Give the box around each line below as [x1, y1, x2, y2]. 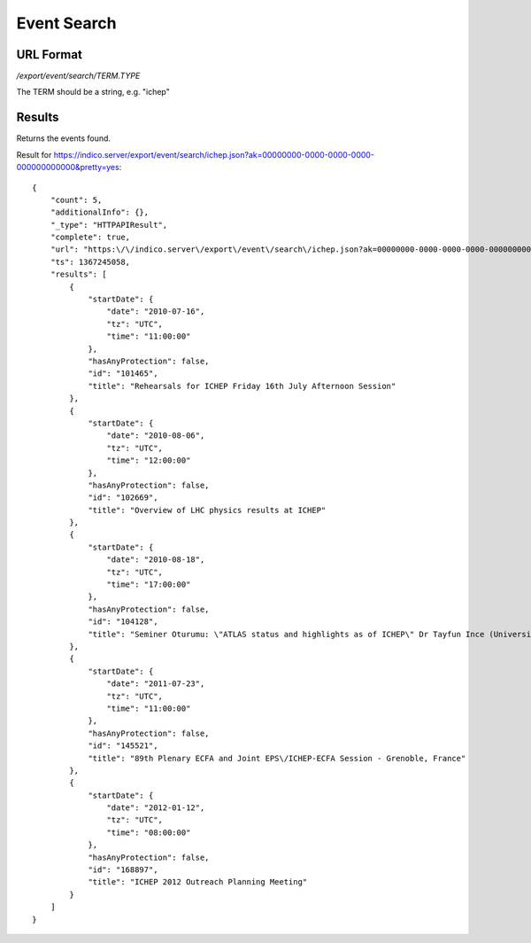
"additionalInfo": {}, [50, 207, 150, 217]
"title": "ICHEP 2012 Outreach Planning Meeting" [88, 877, 308, 887]
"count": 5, [50, 195, 103, 205]
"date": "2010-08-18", [106, 555, 205, 565]
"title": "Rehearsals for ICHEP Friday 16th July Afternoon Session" [88, 381, 396, 391]
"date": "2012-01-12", [106, 803, 205, 813]
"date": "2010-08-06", [106, 431, 205, 440]
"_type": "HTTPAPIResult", [50, 220, 168, 230]
